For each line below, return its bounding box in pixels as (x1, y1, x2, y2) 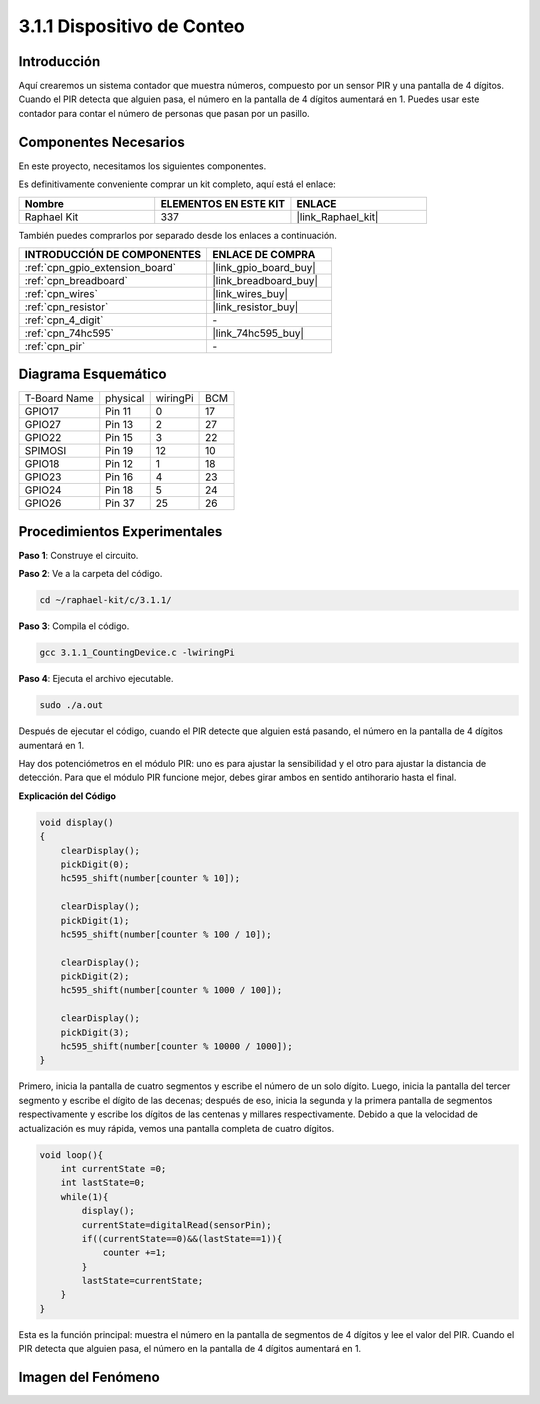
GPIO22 (24, 431, 62, 445)
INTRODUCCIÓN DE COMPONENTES (24, 247, 202, 261)
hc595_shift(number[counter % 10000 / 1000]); (60, 1041, 294, 1052)
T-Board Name (24, 391, 94, 405)
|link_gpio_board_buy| (211, 260, 317, 274)
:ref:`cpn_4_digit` (24, 313, 104, 327)
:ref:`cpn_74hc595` (24, 326, 114, 340)
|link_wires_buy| (211, 286, 289, 300)
